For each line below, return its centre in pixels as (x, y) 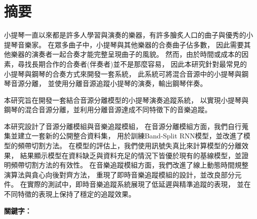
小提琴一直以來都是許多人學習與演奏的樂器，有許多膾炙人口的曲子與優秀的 (125, 35)
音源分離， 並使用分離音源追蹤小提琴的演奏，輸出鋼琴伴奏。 (109, 83)
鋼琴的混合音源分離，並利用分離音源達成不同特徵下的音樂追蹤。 (108, 109)
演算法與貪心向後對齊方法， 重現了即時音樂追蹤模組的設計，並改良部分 (119, 174)
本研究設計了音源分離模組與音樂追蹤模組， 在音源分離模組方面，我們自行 (123, 126)
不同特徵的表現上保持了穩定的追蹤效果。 (70, 194)
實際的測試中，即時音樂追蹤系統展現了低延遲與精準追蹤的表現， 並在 (139, 184)
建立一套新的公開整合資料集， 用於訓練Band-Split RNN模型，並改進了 (130, 136)
